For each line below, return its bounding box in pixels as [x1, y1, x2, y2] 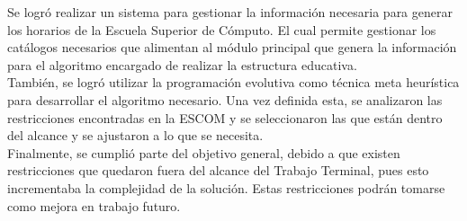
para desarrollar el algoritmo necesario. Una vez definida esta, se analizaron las [7, 90, 443, 109]
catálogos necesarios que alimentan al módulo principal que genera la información [7, 38, 457, 57]
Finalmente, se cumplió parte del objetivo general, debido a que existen [7, 143, 400, 162]
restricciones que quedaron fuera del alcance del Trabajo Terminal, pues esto [7, 161, 429, 180]
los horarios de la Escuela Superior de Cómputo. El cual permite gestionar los [7, 20, 436, 39]
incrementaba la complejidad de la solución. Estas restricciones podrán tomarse [7, 178, 445, 197]
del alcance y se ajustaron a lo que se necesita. [7, 126, 264, 145]
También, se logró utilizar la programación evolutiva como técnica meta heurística [7, 73, 460, 92]
